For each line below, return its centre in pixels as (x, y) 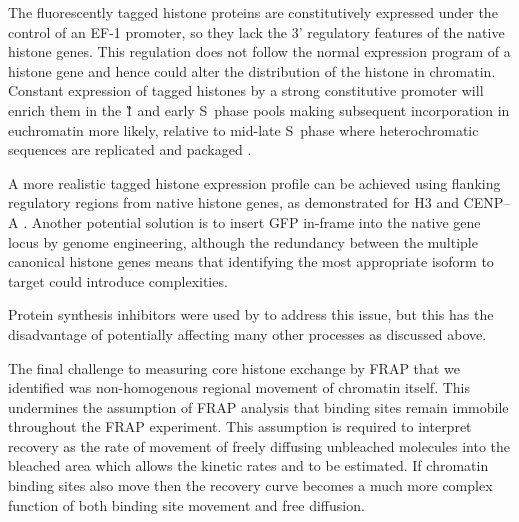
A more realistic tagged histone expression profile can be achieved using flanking (254, 182)
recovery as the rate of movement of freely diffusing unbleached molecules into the (259, 445)
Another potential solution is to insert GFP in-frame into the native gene (256, 221)
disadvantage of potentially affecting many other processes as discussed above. (247, 333)
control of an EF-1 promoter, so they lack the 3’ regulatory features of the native (256, 31)
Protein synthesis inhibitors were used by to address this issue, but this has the (251, 314)
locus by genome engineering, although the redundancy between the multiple (243, 241)
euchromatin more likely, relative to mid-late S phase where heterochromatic (243, 129)
